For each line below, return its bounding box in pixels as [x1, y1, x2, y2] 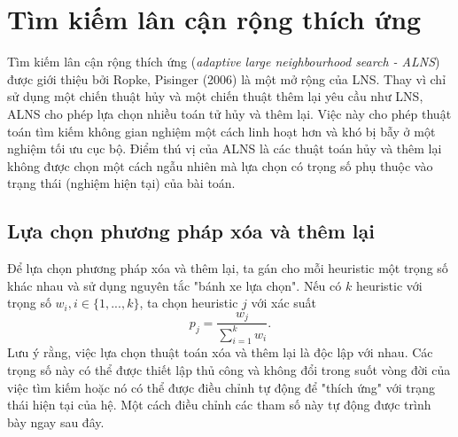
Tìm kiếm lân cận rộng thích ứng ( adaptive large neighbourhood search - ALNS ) [7, 52, 440, 71]
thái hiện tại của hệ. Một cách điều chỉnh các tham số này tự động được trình [7, 395, 431, 414]
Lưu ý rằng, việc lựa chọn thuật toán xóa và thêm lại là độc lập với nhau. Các [7, 343, 433, 362]
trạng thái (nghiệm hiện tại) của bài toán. [7, 174, 236, 192]
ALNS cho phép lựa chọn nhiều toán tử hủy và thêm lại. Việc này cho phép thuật [7, 104, 452, 122]
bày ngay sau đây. [7, 412, 105, 431]
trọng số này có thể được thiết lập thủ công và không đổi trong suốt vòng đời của [7, 361, 451, 379]
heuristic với [355, 276, 423, 294]
